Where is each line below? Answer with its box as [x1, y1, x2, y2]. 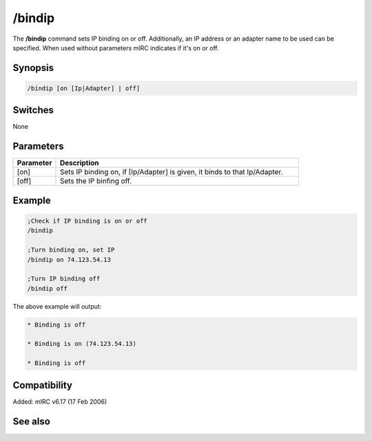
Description [59, 158, 99, 168]
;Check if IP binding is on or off [27, 217, 147, 225]
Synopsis [12, 62, 54, 74]
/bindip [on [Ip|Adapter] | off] [27, 84, 141, 92]
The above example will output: [12, 302, 102, 310]
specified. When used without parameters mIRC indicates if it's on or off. [12, 43, 220, 52]
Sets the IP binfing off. [59, 176, 132, 186]
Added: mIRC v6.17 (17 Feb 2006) [12, 397, 107, 406]
